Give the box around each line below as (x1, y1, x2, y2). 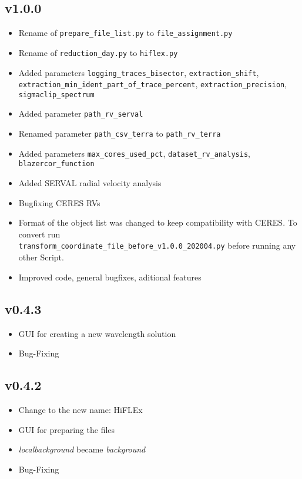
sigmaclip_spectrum (18, 90, 95, 99)
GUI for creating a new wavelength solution (18, 327, 176, 339)
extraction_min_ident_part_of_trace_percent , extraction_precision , (18, 78, 287, 90)
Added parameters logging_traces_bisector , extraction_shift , (18, 66, 259, 78)
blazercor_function (18, 160, 95, 169)
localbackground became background (18, 443, 146, 455)
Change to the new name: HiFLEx (18, 403, 143, 415)
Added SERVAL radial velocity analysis (18, 177, 162, 189)
